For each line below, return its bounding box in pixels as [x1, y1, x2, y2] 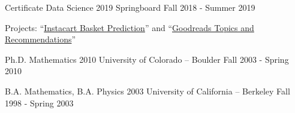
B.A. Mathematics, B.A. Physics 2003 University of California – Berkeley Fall [5, 84, 290, 97]
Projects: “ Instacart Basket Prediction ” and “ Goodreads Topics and [5, 21, 254, 33]
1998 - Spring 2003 [5, 96, 74, 109]
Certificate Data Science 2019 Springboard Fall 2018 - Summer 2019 [5, 1, 255, 13]
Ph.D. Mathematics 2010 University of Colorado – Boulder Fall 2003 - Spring [5, 53, 289, 65]
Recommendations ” [5, 33, 76, 45]
